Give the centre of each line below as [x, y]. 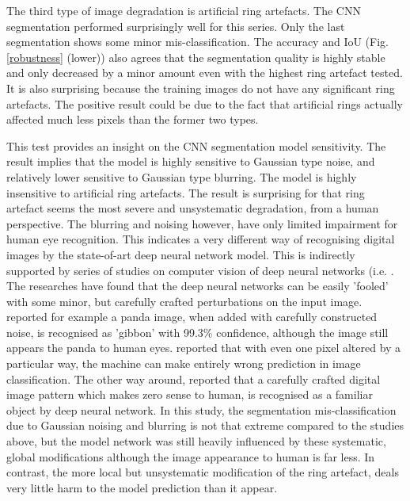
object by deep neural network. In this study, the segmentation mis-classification [201, 409]
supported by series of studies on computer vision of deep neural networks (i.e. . [200, 270]
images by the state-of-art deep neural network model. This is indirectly [181, 254]
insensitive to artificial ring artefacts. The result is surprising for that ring [186, 192]
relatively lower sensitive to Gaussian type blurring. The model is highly [182, 176]
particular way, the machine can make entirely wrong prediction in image [184, 363]
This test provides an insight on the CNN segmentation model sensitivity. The [196, 145]
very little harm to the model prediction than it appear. [142, 487]
